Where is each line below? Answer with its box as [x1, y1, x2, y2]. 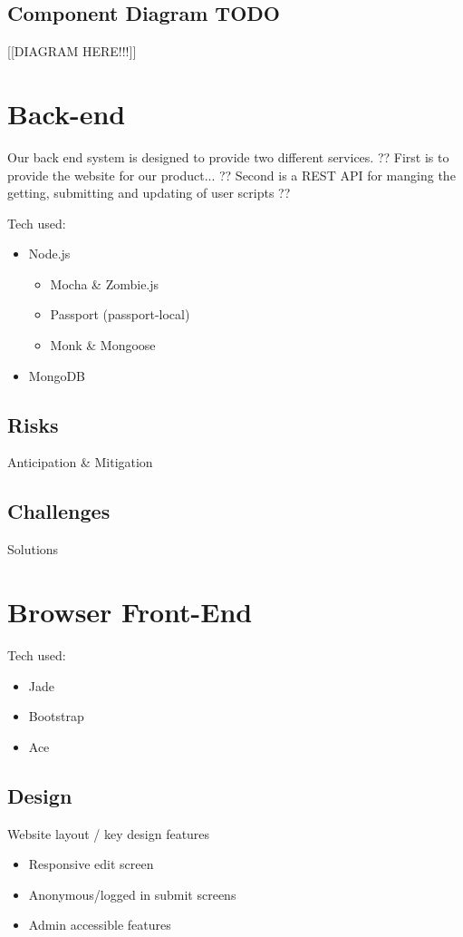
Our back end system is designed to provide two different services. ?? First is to [7, 147, 449, 166]
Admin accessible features [28, 915, 171, 934]
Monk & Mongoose [50, 336, 156, 355]
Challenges [7, 497, 111, 525]
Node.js [28, 244, 71, 263]
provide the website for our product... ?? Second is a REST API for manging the [7, 165, 456, 184]
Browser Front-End [7, 593, 253, 630]
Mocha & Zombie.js [50, 274, 159, 293]
